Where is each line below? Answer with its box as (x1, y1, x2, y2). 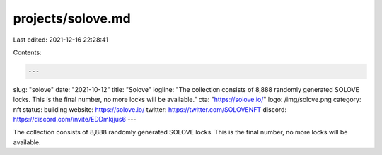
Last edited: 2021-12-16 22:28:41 (13, 35, 109, 44)
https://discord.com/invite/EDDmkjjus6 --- (13, 115, 137, 124)
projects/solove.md (13, 11, 131, 26)
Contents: (13, 48, 42, 57)
